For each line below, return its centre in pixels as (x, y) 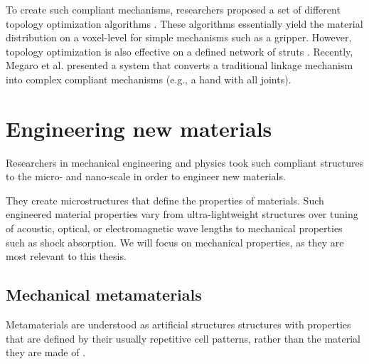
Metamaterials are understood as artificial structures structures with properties (178, 324)
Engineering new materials (139, 128)
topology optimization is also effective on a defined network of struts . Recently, (180, 51)
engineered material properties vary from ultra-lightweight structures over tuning (182, 214)
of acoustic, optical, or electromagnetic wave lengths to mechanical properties (174, 228)
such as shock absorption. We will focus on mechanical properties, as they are (175, 242)
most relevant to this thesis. (66, 256)
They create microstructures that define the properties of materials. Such (165, 200)
